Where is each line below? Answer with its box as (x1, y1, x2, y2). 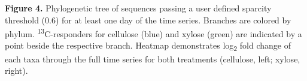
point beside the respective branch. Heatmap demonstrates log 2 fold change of (5, 39, 291, 53)
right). (5, 64, 28, 77)
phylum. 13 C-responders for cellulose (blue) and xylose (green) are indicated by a (5, 26, 302, 40)
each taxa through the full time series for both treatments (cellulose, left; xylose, (5, 52, 300, 65)
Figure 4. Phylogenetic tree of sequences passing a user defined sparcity (5, 2, 272, 14)
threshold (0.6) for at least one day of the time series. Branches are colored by (5, 13, 291, 26)
